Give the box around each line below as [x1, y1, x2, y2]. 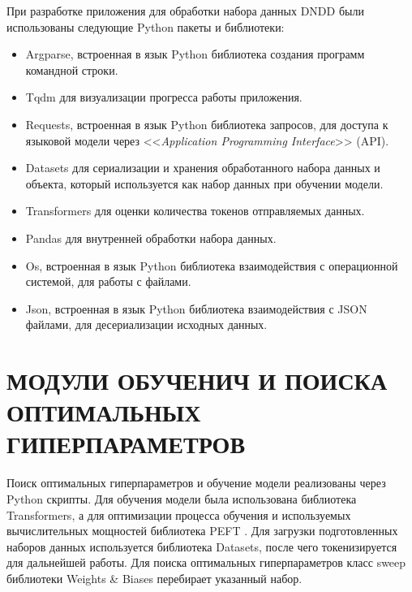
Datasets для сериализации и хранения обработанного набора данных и [25, 159, 380, 176]
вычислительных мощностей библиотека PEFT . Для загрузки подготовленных [6, 522, 398, 539]
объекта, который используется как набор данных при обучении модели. [25, 175, 384, 192]
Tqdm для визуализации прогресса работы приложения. [25, 89, 303, 106]
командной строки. [25, 61, 118, 78]
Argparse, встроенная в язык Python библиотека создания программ [25, 45, 365, 63]
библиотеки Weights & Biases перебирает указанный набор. [6, 569, 303, 586]
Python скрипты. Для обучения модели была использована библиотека [6, 490, 357, 507]
